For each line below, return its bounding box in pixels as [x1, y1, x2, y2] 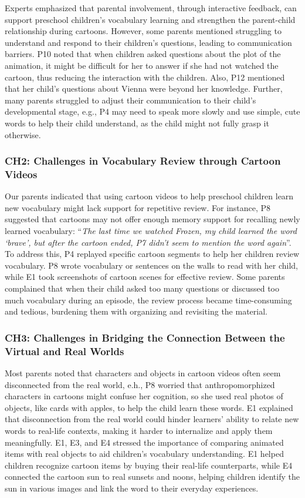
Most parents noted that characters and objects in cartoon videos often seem [5, 366, 281, 379]
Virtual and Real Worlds [5, 343, 124, 358]
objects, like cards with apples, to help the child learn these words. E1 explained [5, 401, 293, 413]
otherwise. [5, 128, 41, 141]
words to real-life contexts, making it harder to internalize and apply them [5, 424, 273, 436]
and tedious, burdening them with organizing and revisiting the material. [5, 305, 267, 317]
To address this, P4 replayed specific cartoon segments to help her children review [5, 248, 300, 260]
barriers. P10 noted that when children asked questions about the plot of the [5, 48, 281, 60]
